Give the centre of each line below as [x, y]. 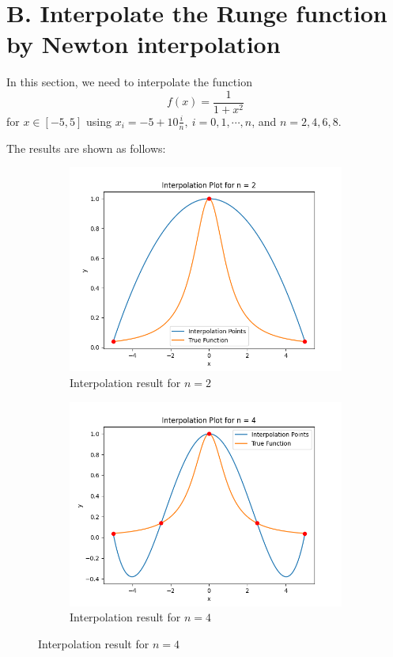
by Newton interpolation [144, 44]
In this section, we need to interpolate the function [129, 82]
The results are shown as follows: [86, 148]
